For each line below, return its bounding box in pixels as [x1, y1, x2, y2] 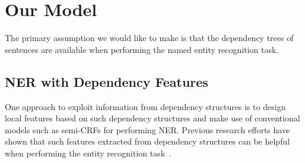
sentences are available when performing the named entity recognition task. [5, 43, 279, 55]
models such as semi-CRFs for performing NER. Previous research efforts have [5, 123, 290, 136]
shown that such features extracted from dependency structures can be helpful [5, 135, 290, 148]
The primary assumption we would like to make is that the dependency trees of [5, 32, 294, 44]
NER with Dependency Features [5, 72, 208, 90]
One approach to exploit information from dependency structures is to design [5, 100, 286, 112]
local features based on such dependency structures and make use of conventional [5, 112, 300, 124]
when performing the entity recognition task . [5, 146, 172, 159]
